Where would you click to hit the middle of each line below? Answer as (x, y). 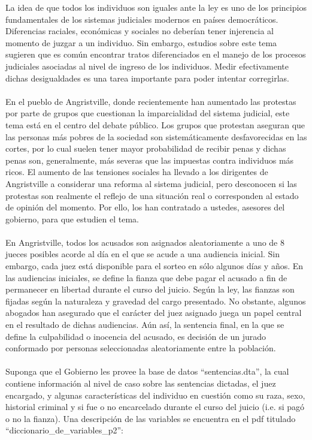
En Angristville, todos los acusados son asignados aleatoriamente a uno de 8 (145, 242)
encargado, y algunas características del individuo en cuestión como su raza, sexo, (155, 395)
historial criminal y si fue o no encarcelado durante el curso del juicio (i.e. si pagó (155, 407)
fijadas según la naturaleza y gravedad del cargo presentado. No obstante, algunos (156, 301)
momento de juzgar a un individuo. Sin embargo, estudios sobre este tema (141, 42)
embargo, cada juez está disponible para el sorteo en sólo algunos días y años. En (155, 266)
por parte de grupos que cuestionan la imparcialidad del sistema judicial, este (148, 113)
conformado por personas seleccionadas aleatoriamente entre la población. (141, 348)
